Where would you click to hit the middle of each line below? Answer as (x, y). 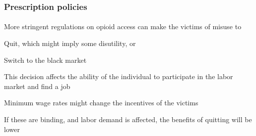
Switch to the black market (45, 60)
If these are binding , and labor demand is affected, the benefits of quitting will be (128, 119)
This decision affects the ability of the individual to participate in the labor (119, 76)
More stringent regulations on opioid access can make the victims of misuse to (123, 26)
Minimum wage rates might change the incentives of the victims (101, 103)
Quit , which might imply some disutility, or (70, 43)
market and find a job (37, 86)
